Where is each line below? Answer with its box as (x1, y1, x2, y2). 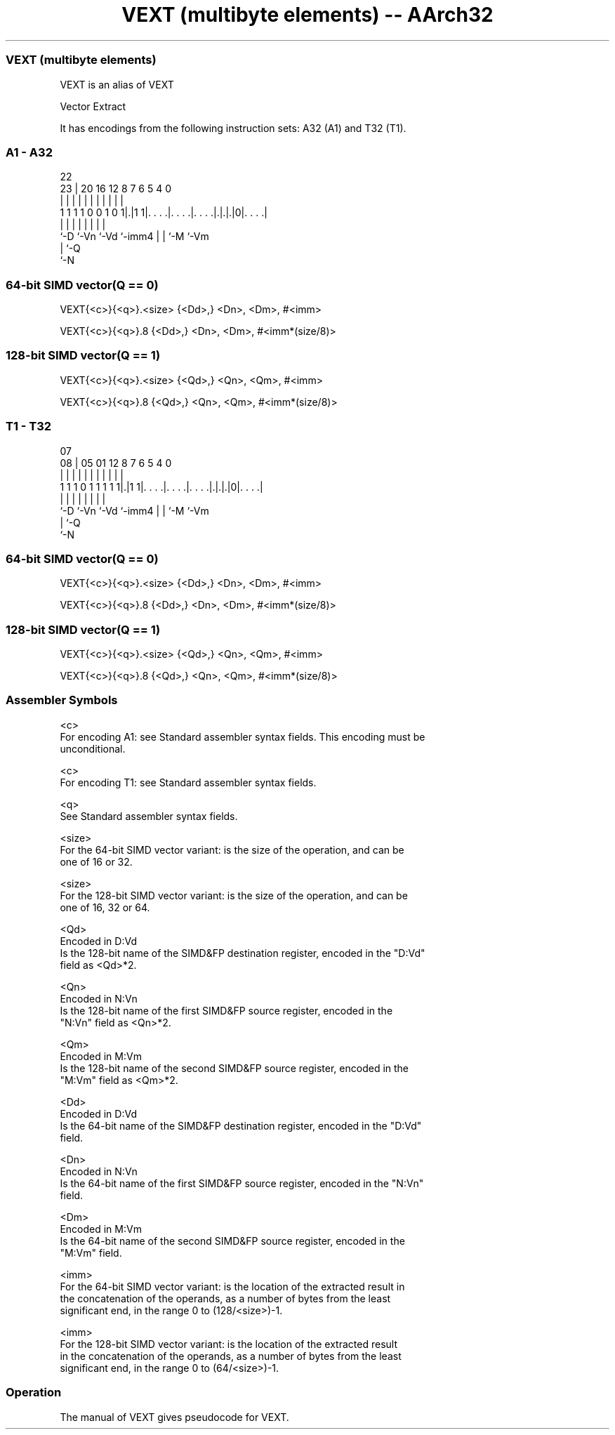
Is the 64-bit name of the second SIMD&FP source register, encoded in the (60, 1234, 405, 1247)
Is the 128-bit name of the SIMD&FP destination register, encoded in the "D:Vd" (60, 946, 425, 959)
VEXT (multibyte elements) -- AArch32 (121, 3, 494, 27)
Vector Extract (60, 100, 126, 112)
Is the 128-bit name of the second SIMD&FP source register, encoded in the (60, 1062, 409, 1074)
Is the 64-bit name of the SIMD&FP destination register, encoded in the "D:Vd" (60, 1119, 422, 1132)
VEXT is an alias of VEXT (60, 78, 174, 91)
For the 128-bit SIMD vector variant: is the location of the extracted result (60, 1337, 397, 1350)
